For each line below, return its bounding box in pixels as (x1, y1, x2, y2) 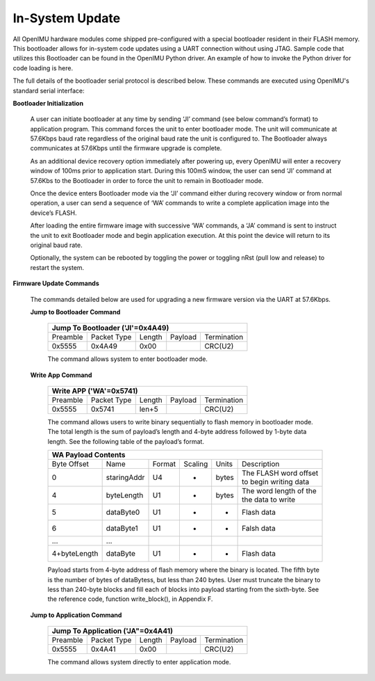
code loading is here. (12, 63, 73, 72)
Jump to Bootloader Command (30, 307, 121, 316)
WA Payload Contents (51, 450, 126, 460)
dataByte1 (106, 524, 138, 534)
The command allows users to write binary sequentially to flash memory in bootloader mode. (47, 418, 314, 426)
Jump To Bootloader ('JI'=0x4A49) (51, 323, 169, 333)
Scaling (183, 459, 208, 469)
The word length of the (242, 486, 317, 496)
